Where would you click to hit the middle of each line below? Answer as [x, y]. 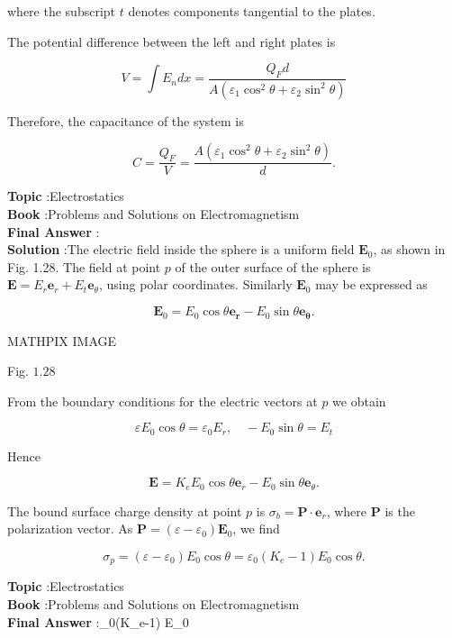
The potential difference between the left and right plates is [172, 41]
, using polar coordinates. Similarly [195, 284]
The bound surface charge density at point [125, 510]
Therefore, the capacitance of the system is [126, 120]
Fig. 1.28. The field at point [84, 266]
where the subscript [62, 11]
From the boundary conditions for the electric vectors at [163, 401]
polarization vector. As [70, 529]
